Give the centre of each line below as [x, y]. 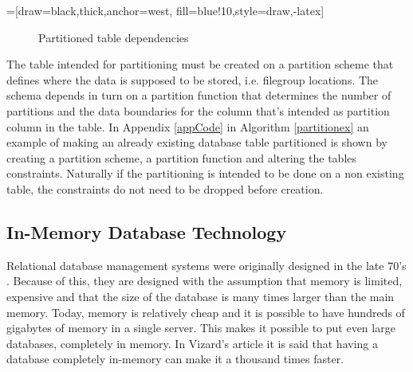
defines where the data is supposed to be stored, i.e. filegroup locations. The [193, 79]
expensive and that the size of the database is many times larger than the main [201, 296]
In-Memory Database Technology [147, 231]
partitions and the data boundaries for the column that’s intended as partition [198, 110]
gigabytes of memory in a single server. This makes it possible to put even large [201, 328]
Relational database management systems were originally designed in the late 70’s [206, 265]
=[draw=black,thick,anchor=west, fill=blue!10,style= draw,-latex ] [165, 10]
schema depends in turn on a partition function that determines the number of [199, 95]
